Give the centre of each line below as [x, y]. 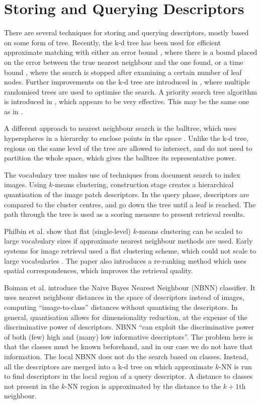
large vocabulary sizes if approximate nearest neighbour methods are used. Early [128, 241]
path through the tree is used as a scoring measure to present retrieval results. [125, 214]
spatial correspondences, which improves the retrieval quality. [99, 270]
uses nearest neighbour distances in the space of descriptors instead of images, [124, 297]
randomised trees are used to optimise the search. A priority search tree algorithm [130, 91]
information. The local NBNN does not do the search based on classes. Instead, [126, 356]
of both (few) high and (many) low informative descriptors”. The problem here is [128, 336]
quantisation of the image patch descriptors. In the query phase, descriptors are [127, 194]
